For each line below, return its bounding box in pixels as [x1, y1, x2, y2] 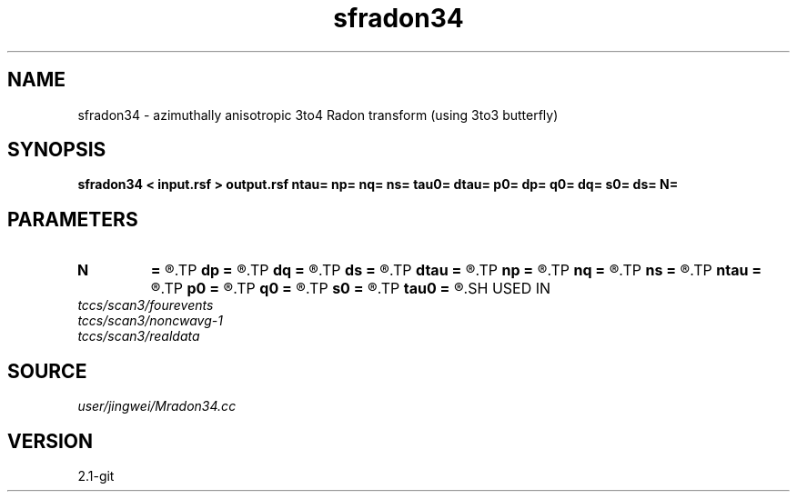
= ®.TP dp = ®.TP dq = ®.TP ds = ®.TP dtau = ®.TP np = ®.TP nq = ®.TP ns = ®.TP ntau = [150, 261, 762, 280]
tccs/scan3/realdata [77, 328, 200, 344]
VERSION [7, 429, 94, 453]
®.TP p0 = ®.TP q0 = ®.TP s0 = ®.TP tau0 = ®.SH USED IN [150, 279, 551, 298]
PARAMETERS [7, 207, 138, 231]
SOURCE [7, 359, 87, 383]
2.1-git [77, 467, 115, 484]
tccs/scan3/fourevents [77, 297, 214, 314]
